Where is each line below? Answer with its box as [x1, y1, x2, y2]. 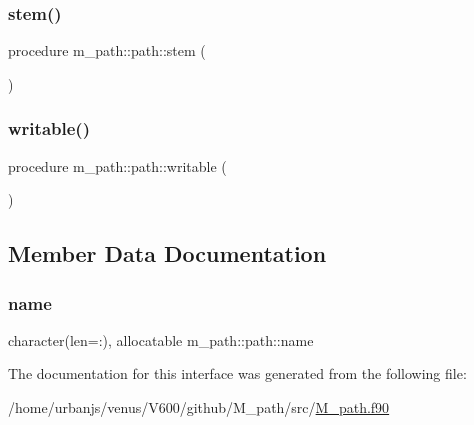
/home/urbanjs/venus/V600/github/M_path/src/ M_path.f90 [8, 397, 390, 417]
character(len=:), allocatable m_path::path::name [8, 329, 314, 350]
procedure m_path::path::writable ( [8, 155, 227, 176]
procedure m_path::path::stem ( [8, 40, 206, 61]
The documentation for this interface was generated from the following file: [8, 363, 467, 384]
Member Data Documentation [8, 238, 327, 269]
